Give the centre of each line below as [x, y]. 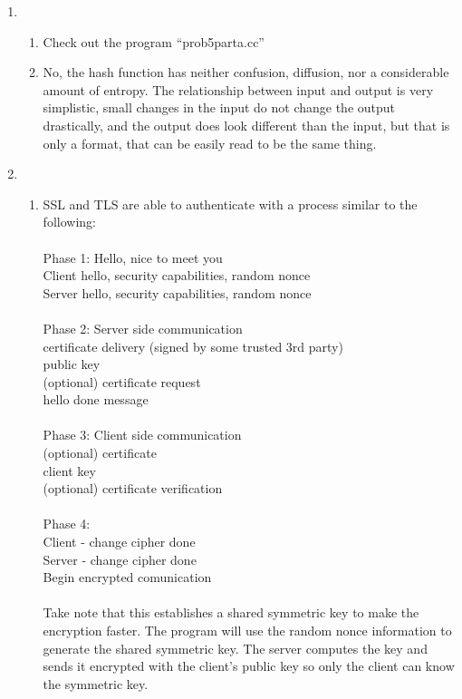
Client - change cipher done [119, 542]
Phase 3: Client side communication [142, 435]
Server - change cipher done [120, 559]
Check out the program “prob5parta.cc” [154, 41]
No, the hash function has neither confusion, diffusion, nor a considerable [246, 72]
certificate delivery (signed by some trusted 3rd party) [193, 346]
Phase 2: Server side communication [143, 328]
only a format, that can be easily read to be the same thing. [210, 143]
